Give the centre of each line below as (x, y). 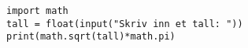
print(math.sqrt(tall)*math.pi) (91, 37)
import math (37, 11)
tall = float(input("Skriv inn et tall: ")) (125, 24)
